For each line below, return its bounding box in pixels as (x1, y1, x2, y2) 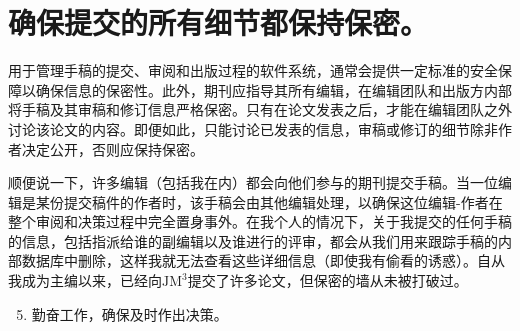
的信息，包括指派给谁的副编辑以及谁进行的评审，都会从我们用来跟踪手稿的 (8, 230, 498, 251)
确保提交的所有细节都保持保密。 (8, 2, 429, 43)
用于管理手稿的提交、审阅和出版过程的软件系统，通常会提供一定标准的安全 (8, 60, 498, 81)
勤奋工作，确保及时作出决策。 (31, 303, 228, 324)
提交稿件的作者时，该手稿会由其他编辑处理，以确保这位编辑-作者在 (63, 191, 503, 212)
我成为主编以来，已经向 (8, 270, 162, 291)
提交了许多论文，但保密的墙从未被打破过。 (187, 270, 468, 291)
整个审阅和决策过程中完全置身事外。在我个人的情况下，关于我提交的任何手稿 (8, 211, 512, 232)
